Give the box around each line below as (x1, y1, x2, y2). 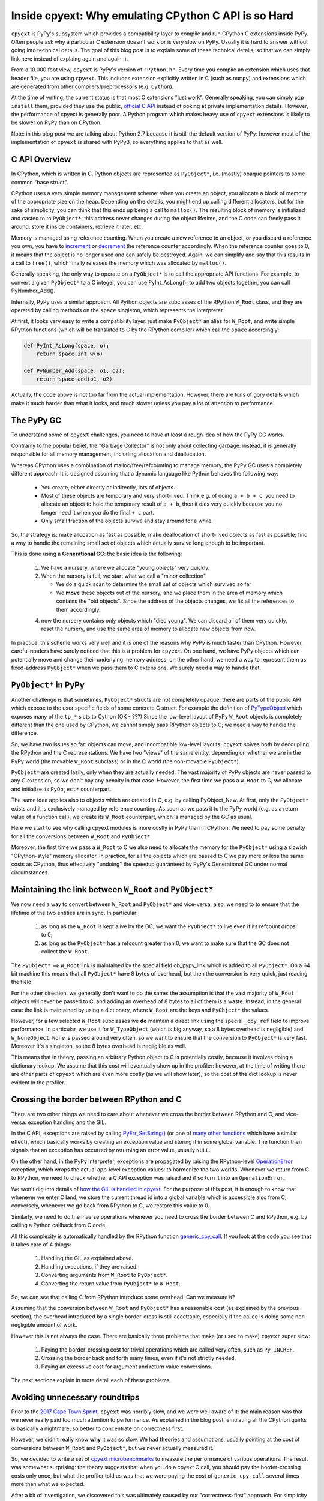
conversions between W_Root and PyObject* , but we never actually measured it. (11, 1444, 214, 1451)
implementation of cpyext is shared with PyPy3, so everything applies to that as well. (11, 139, 223, 146)
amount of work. (36, 1321, 77, 1329)
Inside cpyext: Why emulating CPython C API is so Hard (11, 9, 294, 22)
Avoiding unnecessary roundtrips (11, 1392, 140, 1402)
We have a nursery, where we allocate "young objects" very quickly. (41, 564, 210, 571)
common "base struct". (11, 178, 68, 186)
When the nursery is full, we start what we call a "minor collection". (41, 572, 207, 579)
